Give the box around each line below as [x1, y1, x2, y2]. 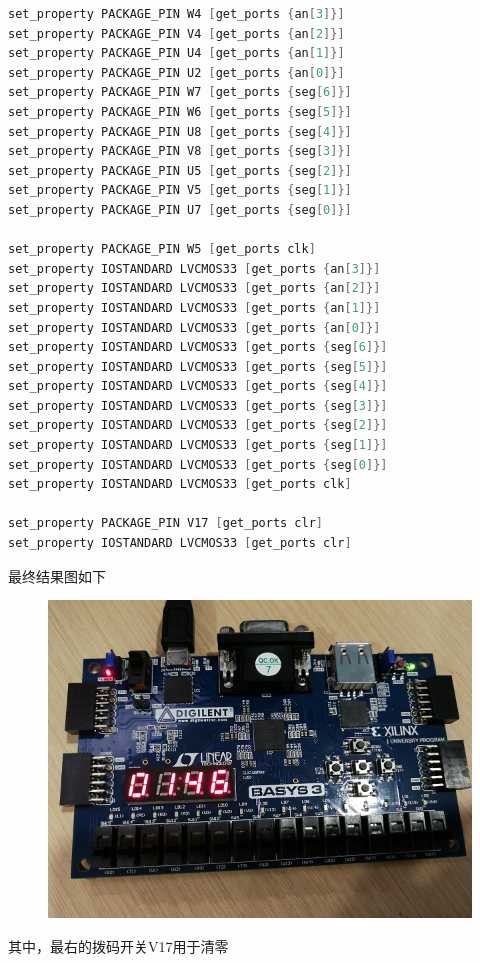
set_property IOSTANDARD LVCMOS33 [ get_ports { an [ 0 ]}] [8, 320, 381, 335]
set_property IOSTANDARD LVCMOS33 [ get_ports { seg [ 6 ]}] [8, 340, 388, 355]
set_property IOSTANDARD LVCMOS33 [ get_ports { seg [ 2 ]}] [8, 418, 388, 433]
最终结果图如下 [8, 565, 106, 586]
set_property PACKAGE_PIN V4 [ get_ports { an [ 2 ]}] [8, 26, 345, 41]
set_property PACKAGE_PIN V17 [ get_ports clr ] [8, 516, 324, 531]
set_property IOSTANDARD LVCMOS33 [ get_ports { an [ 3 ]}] [8, 261, 381, 276]
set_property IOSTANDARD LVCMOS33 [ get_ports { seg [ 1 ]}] [8, 438, 388, 453]
